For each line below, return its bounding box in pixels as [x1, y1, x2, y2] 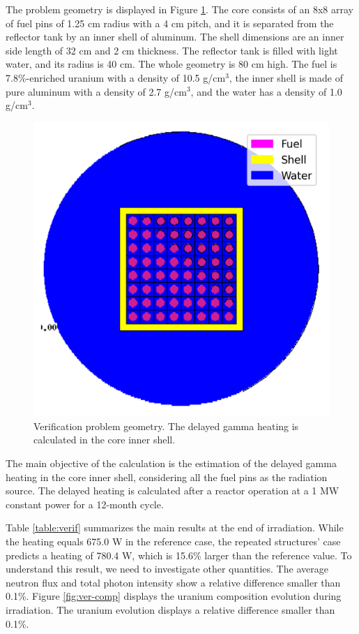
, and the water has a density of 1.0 [190, 84, 342, 98]
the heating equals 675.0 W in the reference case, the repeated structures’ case [6, 534, 341, 549]
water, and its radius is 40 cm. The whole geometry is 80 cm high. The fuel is [6, 57, 337, 71]
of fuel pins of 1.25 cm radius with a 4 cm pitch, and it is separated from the [6, 15, 334, 30]
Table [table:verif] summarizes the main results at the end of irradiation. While [6, 520, 344, 535]
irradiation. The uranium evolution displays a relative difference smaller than [6, 602, 335, 617]
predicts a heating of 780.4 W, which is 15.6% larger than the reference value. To [6, 547, 352, 562]
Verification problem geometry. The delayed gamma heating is [33, 418, 299, 433]
